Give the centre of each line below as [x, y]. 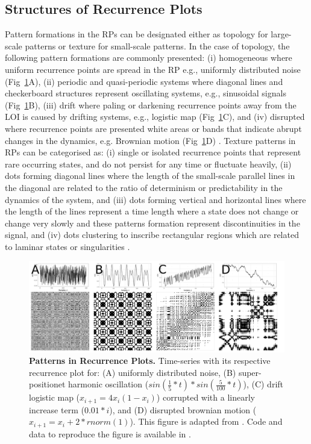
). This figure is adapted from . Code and [206, 421]
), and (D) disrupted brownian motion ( [183, 409]
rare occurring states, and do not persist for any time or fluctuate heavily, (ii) [148, 164]
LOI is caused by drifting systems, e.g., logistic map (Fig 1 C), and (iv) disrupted [155, 117]
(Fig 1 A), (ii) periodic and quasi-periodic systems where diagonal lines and [144, 81]
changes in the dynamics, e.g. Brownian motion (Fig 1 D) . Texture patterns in [150, 140]
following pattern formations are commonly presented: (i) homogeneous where [149, 58]
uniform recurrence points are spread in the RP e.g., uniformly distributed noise [153, 69]
